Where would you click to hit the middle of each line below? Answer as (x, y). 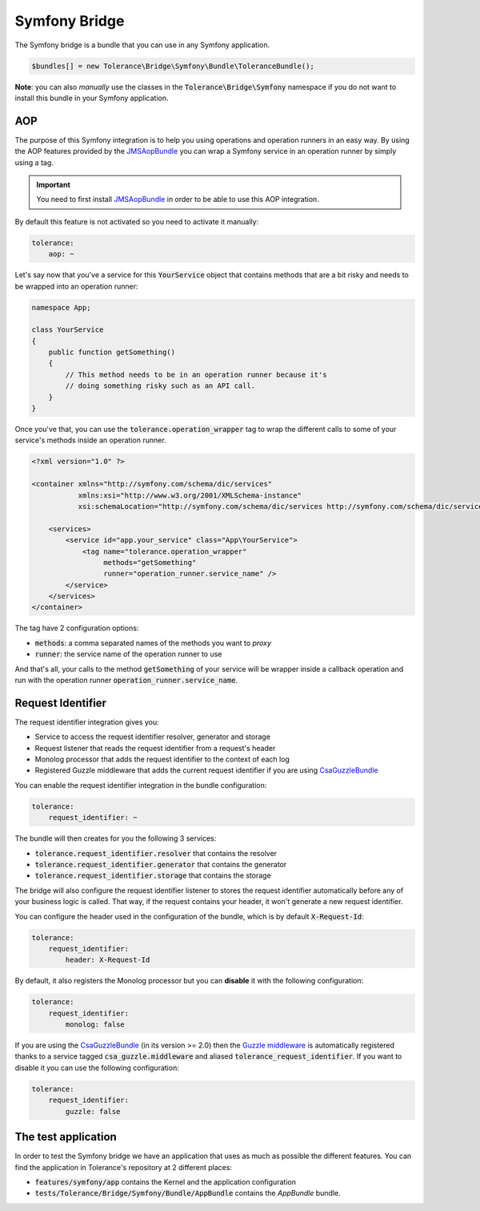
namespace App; (61, 307)
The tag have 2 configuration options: (77, 628)
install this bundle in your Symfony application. (92, 98)
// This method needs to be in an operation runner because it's (196, 374)
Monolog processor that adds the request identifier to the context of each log (162, 759)
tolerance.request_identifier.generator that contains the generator (161, 864)
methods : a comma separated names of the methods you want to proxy (153, 643)
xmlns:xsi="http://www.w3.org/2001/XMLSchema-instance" (190, 495)
